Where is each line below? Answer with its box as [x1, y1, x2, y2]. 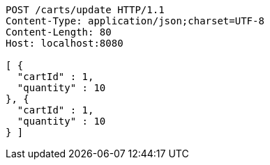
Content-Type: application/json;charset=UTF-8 [6, 15, 264, 26]
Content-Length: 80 [6, 26, 112, 38]
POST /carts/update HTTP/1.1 [6, 4, 165, 15]
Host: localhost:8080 [6, 38, 123, 49]
